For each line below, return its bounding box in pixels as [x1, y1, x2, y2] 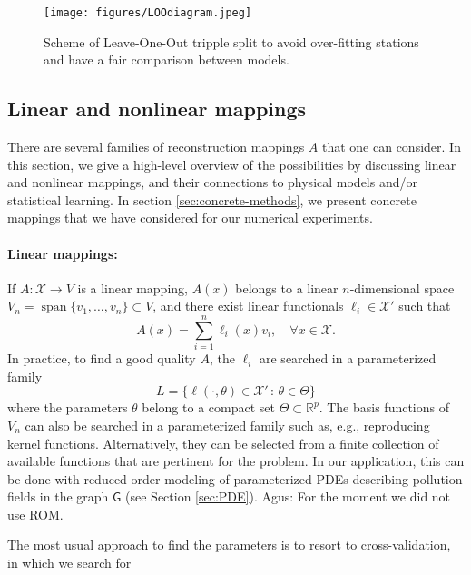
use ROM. [7, 504, 64, 523]
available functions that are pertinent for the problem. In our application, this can [7, 451, 465, 471]
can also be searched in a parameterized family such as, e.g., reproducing [25, 415, 430, 434]
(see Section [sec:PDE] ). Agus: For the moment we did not [125, 487, 451, 506]
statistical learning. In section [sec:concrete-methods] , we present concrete [7, 190, 417, 209]
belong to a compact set [142, 398, 275, 417]
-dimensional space [349, 278, 455, 297]
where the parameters [7, 398, 128, 417]
